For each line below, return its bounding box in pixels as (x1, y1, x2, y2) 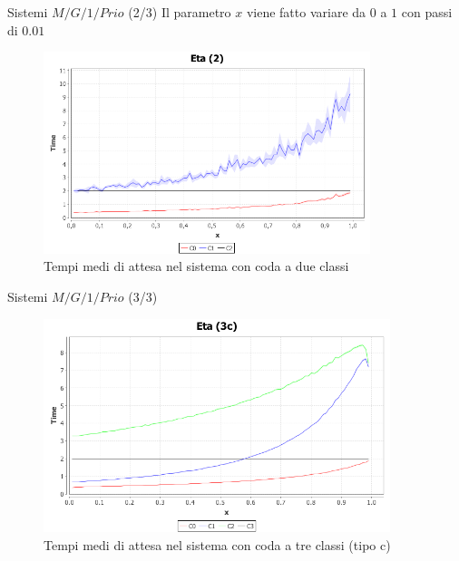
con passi (401, 3, 453, 21)
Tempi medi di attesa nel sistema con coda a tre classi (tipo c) (44, 535, 391, 554)
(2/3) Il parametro (128, 3, 231, 21)
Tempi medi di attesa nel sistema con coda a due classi (44, 256, 349, 276)
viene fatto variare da (246, 3, 366, 21)
